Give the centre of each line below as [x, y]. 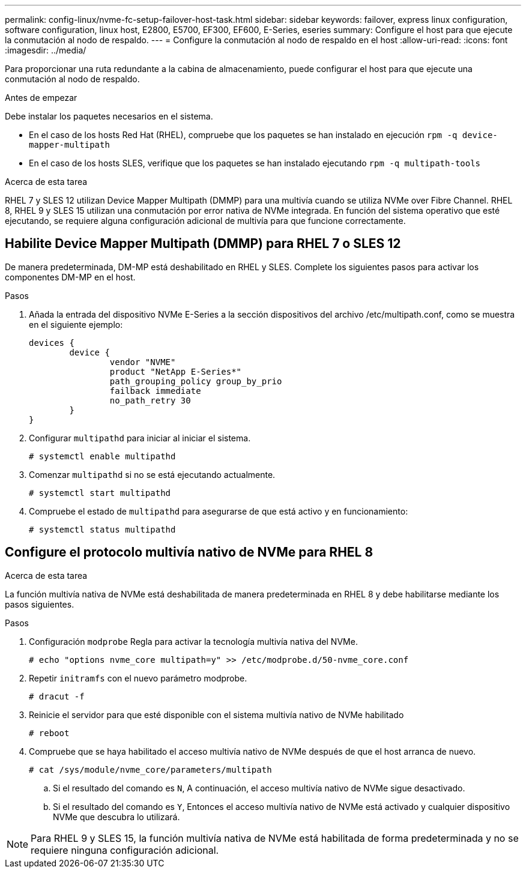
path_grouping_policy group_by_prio [196, 381]
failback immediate [155, 391]
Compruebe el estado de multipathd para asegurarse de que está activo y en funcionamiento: [219, 511]
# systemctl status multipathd [102, 529]
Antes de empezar [41, 98]
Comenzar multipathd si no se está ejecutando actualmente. [152, 474]
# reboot [49, 733]
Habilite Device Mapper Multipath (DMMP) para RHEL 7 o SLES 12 [203, 244]
